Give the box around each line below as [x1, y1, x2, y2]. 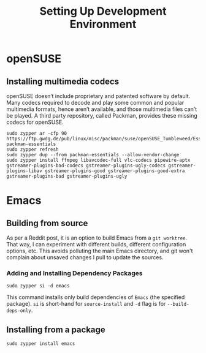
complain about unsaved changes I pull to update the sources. [6, 254, 164, 261]
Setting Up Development [39, 4, 167, 18]
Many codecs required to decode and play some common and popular [6, 99, 185, 106]
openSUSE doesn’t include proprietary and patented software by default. [6, 93, 191, 99]
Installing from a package [6, 324, 105, 335]
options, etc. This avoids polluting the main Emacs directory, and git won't [6, 247, 193, 254]
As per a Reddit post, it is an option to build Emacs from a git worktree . [6, 234, 188, 241]
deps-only [6, 308, 32, 314]
